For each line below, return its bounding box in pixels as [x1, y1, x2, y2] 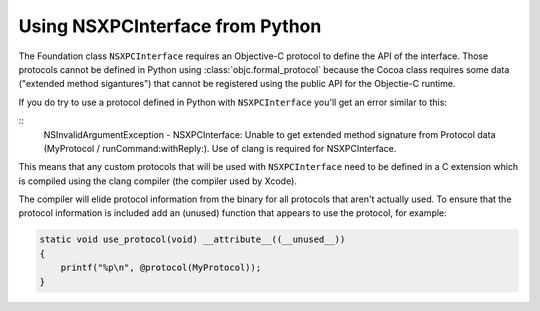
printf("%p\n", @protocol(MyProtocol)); [60, 262, 262, 274]
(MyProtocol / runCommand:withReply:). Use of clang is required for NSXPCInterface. [43, 142, 397, 154]
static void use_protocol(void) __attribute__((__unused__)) [39, 234, 346, 245]
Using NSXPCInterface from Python [18, 15, 322, 37]
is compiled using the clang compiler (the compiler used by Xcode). [18, 175, 297, 187]
